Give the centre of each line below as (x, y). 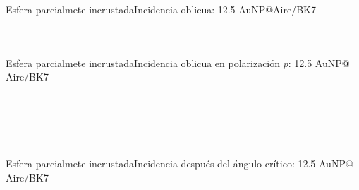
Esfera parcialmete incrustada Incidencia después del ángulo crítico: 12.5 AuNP (176, 164)
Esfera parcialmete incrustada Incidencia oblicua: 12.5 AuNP (136, 9)
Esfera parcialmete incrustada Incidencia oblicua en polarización (143, 63)
